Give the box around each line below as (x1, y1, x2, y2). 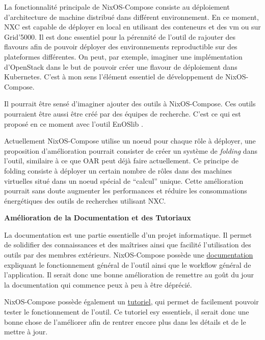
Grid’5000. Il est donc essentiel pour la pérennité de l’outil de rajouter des (4, 31, 236, 42)
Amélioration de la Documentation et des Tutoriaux (4, 212, 191, 223)
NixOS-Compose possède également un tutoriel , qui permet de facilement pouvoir (4, 296, 259, 307)
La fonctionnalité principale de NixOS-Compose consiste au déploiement (4, 2, 230, 12)
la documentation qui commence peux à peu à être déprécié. (4, 279, 192, 290)
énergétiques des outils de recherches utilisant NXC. (4, 195, 166, 206)
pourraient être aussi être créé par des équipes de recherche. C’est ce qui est (4, 108, 241, 119)
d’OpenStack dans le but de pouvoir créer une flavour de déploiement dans (4, 61, 237, 72)
